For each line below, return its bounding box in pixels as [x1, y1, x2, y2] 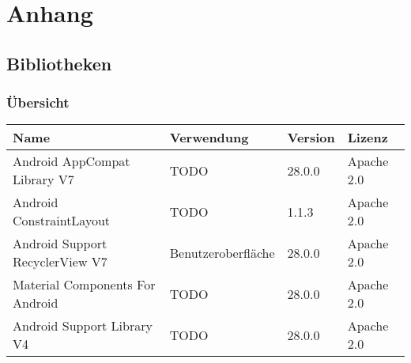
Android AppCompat [13, 152, 130, 171]
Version [287, 128, 335, 147]
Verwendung [169, 128, 249, 147]
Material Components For [13, 275, 156, 294]
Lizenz [347, 128, 388, 147]
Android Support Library [13, 316, 153, 335]
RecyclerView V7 [13, 252, 107, 271]
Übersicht [6, 93, 70, 112]
